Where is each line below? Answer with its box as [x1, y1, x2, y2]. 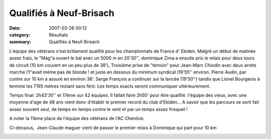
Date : [9, 25, 21, 31]
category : [9, 31, 31, 37]
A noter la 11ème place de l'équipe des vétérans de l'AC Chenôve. [9, 115, 145, 121]
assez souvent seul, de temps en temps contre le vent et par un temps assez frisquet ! [9, 106, 188, 112]
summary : [9, 39, 32, 45]
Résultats [49, 31, 68, 37]
